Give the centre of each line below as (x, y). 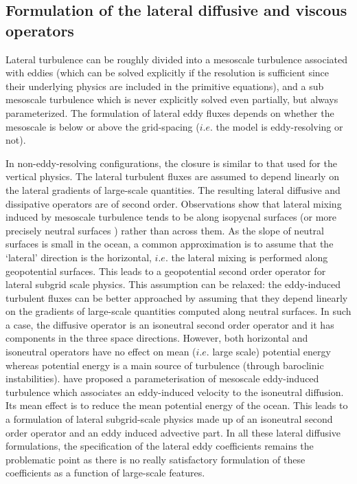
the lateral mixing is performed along (250, 257)
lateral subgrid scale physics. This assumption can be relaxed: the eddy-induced (173, 284)
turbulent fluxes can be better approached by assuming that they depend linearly (177, 297)
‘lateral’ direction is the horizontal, (79, 257)
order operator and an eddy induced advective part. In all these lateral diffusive (173, 432)
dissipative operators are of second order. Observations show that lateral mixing (174, 203)
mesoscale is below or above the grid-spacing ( (103, 126)
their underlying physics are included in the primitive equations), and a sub (165, 86)
